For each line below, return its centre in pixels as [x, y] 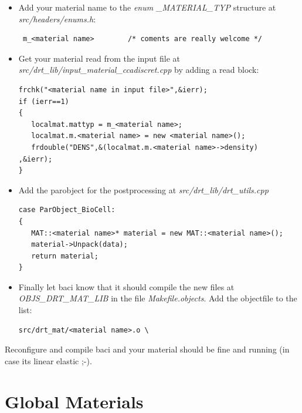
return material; [65, 256]
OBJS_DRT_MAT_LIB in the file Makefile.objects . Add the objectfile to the [158, 298]
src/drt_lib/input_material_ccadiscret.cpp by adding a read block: [139, 70]
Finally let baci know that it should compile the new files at [126, 286]
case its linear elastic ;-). [48, 360]
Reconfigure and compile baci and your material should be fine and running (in [147, 349]
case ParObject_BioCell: [67, 210]
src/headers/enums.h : [57, 19]
